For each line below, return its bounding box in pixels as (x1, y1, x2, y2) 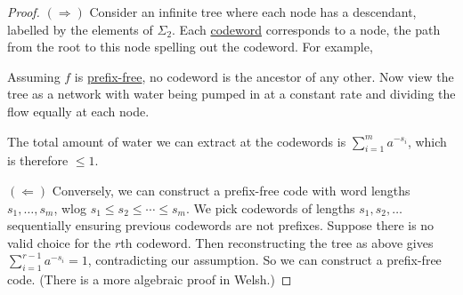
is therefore (7, 151, 69, 170)
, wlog (53, 198, 86, 217)
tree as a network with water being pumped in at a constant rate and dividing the (7, 84, 456, 103)
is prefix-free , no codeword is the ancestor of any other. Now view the (74, 67, 454, 85)
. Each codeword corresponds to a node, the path (172, 20, 441, 38)
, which (407, 132, 447, 150)
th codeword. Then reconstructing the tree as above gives (120, 233, 434, 251)
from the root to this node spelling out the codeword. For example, (7, 37, 373, 56)
